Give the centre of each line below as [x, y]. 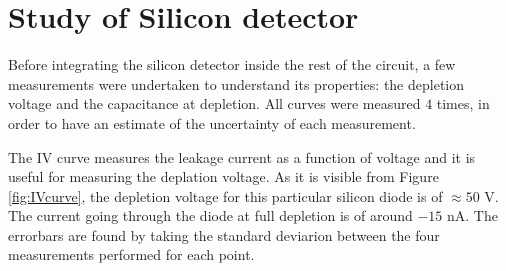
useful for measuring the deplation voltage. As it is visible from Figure [223, 176]
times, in [463, 103]
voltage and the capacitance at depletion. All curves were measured [214, 103]
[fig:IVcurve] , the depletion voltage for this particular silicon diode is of [225, 195]
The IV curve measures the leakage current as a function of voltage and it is [242, 156]
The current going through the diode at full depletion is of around [210, 215]
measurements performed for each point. [131, 254]
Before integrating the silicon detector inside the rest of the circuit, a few [232, 64]
